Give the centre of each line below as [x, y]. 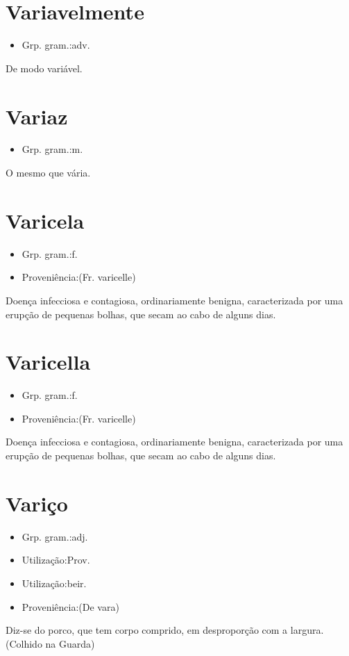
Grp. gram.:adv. [56, 45]
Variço [37, 503]
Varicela [45, 220]
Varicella [48, 362]
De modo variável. [44, 68]
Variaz [37, 116]
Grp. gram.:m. [52, 149]
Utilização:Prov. [56, 560]
